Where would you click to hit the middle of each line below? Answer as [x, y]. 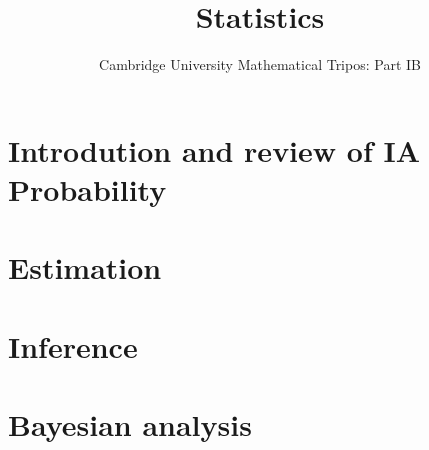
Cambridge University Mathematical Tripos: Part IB [260, 64]
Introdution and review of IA [214, 149]
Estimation [85, 267]
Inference [73, 345]
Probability [87, 188]
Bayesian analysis [130, 424]
